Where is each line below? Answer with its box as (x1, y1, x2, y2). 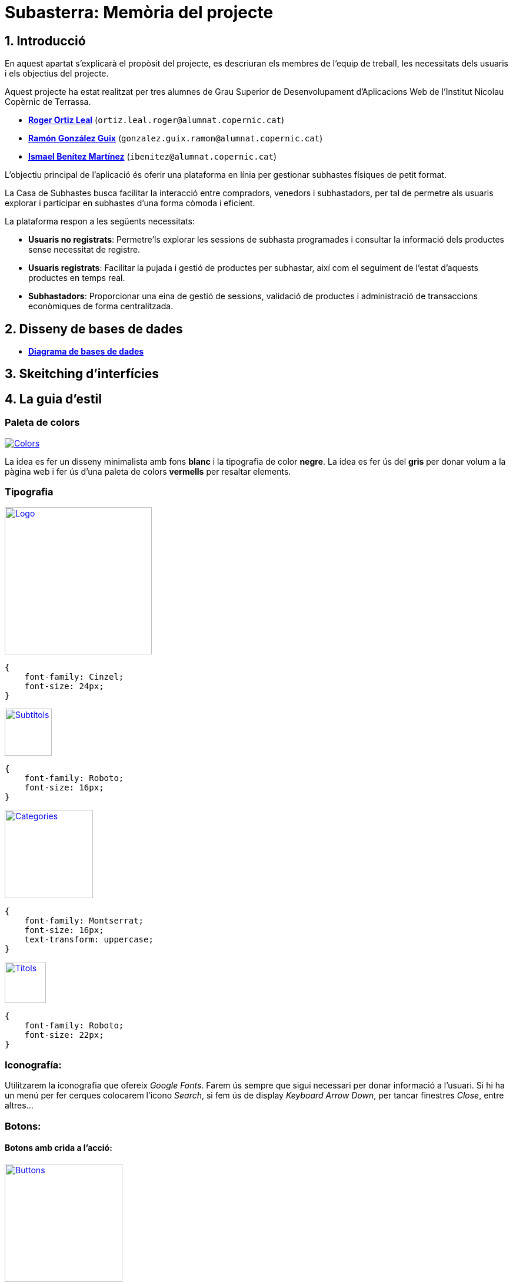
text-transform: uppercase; (24, 935, 154, 945)
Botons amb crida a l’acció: (5, 1143, 112, 1153)
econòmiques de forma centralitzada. (28, 301, 174, 312)
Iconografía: (5, 1058, 62, 1071)
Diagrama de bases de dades (28, 346, 144, 357)
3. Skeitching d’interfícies (5, 366, 159, 382)
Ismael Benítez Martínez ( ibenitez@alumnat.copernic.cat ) (28, 151, 277, 162)
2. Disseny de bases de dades (5, 321, 183, 336)
